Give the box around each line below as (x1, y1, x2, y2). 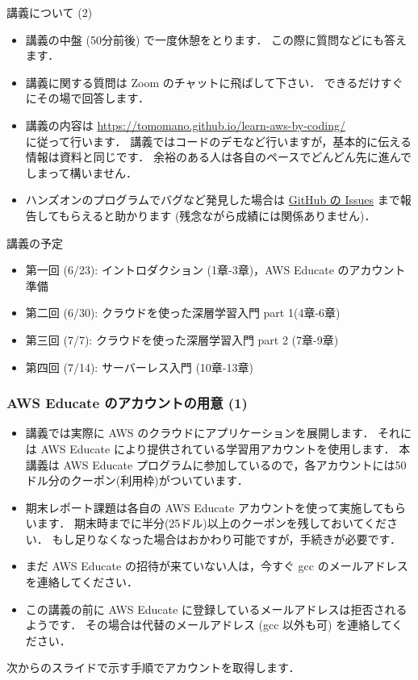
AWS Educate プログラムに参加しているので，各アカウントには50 (63, 456, 407, 473)
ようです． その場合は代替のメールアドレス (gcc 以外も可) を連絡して (25, 616, 392, 633)
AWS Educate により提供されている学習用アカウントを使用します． (40, 440, 395, 457)
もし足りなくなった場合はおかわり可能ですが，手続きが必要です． (52, 530, 402, 547)
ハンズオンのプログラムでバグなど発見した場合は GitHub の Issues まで (25, 191, 400, 208)
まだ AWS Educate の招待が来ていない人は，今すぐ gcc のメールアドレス (25, 557, 408, 574)
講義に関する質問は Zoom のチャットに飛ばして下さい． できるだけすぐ (25, 73, 403, 90)
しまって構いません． (25, 164, 138, 181)
